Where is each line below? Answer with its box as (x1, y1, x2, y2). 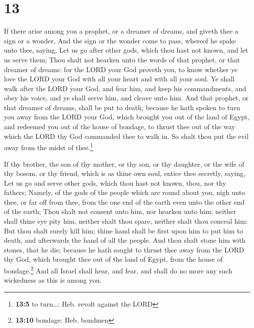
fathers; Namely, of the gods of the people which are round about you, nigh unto (4, 187, 245, 197)
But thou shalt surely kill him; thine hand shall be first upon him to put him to (4, 225, 243, 235)
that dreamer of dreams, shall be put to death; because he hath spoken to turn (4, 102, 240, 112)
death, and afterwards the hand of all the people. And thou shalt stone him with (4, 235, 246, 245)
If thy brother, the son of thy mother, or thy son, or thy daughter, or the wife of (4, 158, 245, 169)
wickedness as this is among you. (4, 275, 102, 285)
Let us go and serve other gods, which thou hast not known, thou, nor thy (4, 177, 226, 188)
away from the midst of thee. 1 (4, 141, 93, 152)
